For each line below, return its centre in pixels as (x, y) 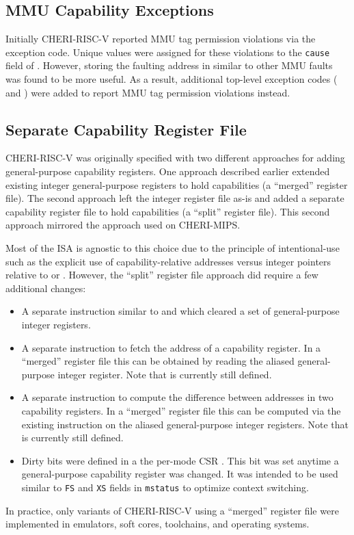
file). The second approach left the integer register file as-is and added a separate (175, 198)
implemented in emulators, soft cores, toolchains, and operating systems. (158, 524)
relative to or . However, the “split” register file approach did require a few (162, 275)
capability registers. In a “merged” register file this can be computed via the (181, 410)
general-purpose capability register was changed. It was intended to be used (180, 474)
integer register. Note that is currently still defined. (165, 374)
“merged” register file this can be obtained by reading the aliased (158, 361)
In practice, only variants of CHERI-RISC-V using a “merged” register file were (172, 510)
